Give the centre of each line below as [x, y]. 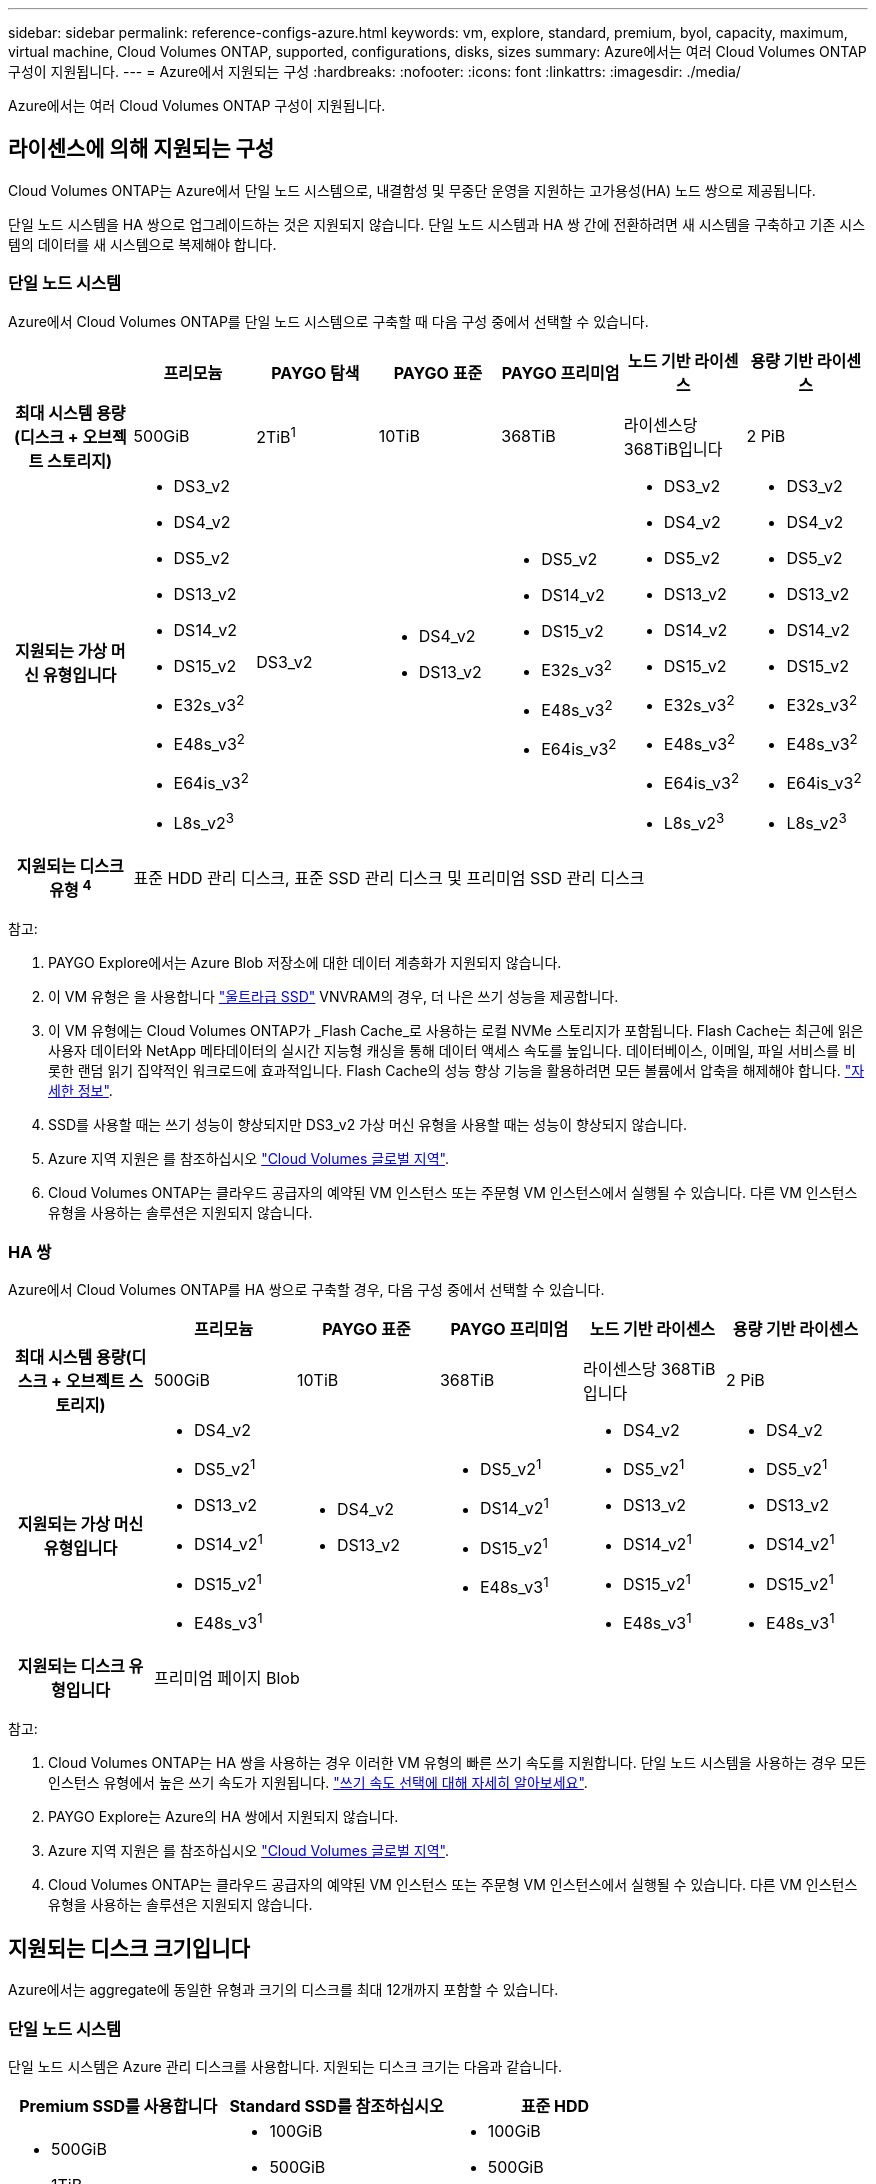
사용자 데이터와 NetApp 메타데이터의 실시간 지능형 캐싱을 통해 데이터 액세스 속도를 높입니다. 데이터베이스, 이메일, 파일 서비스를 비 [452, 1051]
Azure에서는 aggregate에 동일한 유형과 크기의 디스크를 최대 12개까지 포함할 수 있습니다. [283, 1990]
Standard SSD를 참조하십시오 [336, 2105]
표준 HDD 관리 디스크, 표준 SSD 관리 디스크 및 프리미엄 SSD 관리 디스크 [389, 878]
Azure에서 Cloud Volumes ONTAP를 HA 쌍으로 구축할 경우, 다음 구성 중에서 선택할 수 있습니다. [306, 1289]
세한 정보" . [80, 1091]
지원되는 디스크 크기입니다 [129, 1948]
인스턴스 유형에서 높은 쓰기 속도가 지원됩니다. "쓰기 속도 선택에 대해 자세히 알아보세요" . [318, 1783]
